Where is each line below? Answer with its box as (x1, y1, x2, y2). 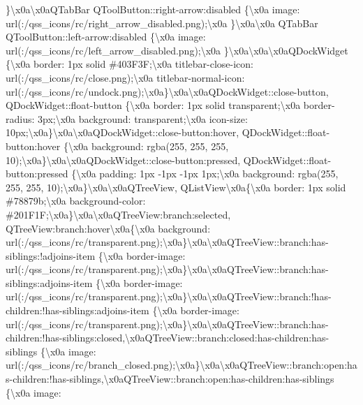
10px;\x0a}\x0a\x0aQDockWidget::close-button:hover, (6, 125, 239, 140)
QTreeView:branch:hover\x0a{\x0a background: (6, 221, 211, 235)
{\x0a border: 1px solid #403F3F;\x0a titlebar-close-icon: (6, 57, 253, 71)
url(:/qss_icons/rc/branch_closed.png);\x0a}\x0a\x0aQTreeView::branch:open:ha (6, 358, 357, 372)
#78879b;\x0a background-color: (6, 193, 146, 208)
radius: (6, 111, 35, 126)
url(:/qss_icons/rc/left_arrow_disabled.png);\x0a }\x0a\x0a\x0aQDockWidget (6, 43, 348, 57)
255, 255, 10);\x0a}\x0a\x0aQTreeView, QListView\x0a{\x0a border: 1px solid (6, 179, 346, 194)
